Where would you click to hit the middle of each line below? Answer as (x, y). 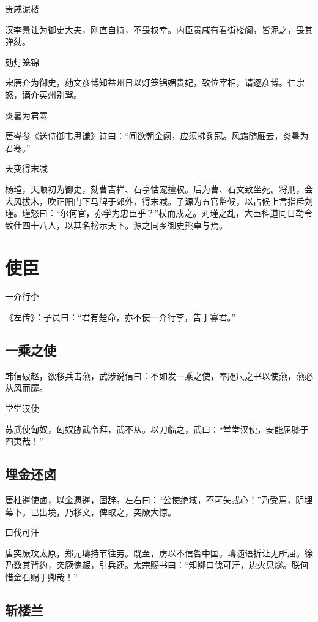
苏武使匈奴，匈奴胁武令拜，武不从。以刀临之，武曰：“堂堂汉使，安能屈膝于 (157, 429)
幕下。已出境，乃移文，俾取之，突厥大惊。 (91, 511)
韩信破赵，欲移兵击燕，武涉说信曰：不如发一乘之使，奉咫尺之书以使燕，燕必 (159, 375)
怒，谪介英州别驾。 (43, 94)
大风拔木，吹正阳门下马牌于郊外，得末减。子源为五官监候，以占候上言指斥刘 (159, 201)
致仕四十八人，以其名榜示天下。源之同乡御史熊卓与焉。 (116, 225)
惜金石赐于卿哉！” (41, 576)
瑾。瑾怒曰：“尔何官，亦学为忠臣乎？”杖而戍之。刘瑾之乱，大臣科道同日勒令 (159, 213)
